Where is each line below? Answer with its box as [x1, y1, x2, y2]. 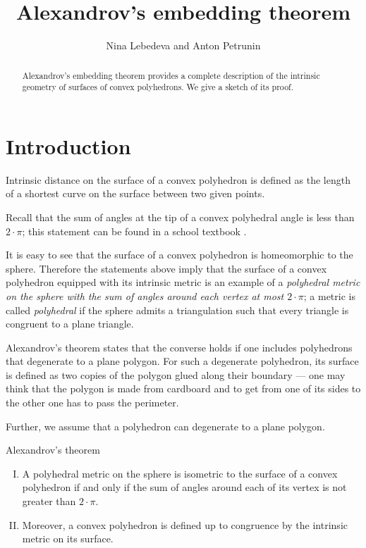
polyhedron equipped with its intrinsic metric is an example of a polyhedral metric [6, 275, 360, 289]
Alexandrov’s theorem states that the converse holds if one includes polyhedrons [6, 340, 353, 354]
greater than [22, 494, 76, 509]
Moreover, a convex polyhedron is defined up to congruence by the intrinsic [22, 517, 348, 532]
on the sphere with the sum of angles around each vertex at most [6, 288, 284, 303]
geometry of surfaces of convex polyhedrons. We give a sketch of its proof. [22, 81, 294, 93]
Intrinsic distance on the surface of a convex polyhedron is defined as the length [6, 172, 350, 187]
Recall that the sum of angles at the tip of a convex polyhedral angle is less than [6, 209, 355, 224]
